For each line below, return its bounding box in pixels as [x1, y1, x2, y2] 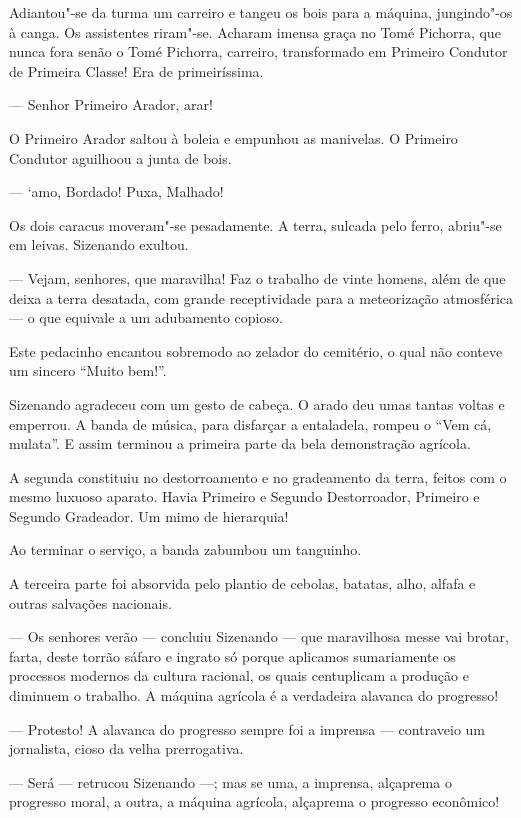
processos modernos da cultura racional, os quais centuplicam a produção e [9, 665, 469, 686]
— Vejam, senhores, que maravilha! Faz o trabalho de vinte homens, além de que [9, 267, 506, 288]
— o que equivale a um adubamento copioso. [9, 307, 283, 328]
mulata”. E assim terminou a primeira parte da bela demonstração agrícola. [9, 433, 471, 454]
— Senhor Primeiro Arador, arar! [9, 94, 213, 115]
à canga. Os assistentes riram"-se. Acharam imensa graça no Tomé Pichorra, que [9, 21, 501, 42]
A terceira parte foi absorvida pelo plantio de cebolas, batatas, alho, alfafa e [9, 573, 476, 594]
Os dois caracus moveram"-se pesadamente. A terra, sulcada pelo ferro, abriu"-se [9, 214, 502, 235]
